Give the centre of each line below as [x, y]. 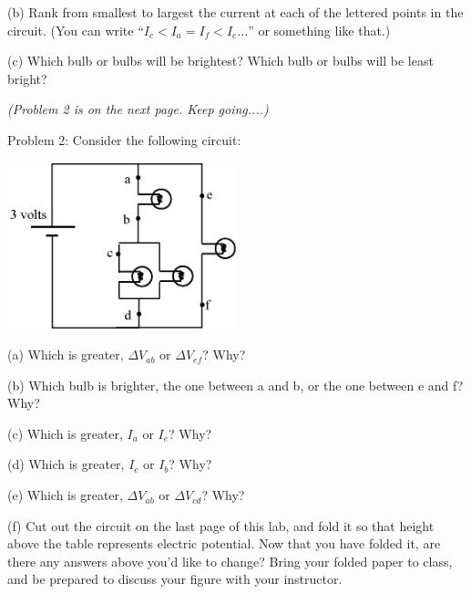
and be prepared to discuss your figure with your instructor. [175, 579]
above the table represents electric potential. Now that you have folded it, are [224, 543]
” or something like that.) [319, 30]
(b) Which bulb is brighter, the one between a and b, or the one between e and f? [235, 385]
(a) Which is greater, [66, 354]
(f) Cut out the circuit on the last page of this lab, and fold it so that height [221, 525]
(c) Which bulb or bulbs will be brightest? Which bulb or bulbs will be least [220, 61]
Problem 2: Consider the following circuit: [124, 139]
